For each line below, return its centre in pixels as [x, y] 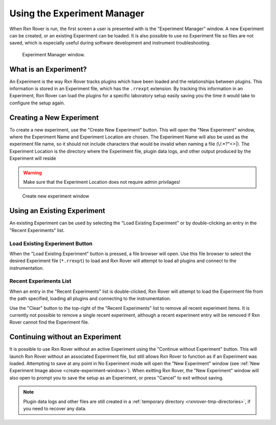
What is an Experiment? [48, 69]
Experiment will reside [33, 158]
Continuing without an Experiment [65, 337]
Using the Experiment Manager [77, 13]
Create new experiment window [56, 196]
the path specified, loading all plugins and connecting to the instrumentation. [90, 299]
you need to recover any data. [55, 409]
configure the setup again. [37, 103]
